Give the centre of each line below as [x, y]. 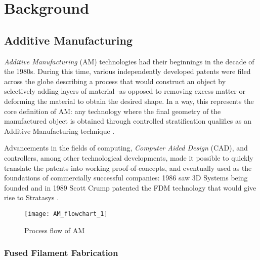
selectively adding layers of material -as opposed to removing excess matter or [125, 91]
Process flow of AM [54, 230]
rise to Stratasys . [32, 197]
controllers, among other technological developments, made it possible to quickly [129, 157]
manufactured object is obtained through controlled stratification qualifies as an [128, 121]
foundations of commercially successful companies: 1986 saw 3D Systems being [126, 178]
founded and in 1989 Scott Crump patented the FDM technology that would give [130, 187]
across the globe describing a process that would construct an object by [115, 81]
